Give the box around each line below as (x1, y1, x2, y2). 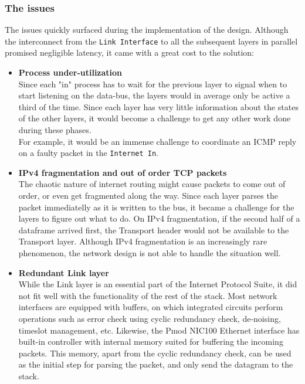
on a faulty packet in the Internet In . (18, 147, 159, 159)
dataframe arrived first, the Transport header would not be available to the (18, 223, 289, 236)
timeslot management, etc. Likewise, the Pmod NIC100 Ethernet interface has (18, 324, 300, 336)
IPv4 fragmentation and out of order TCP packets (18, 166, 227, 178)
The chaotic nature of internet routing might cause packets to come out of (18, 178, 286, 190)
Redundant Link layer (18, 266, 109, 278)
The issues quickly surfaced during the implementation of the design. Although (5, 23, 289, 36)
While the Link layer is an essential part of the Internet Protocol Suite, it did (18, 278, 297, 290)
